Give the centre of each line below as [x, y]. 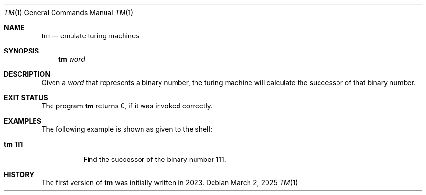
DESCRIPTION [27, 74]
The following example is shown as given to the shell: [127, 129]
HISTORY [19, 174]
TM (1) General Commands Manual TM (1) [69, 12]
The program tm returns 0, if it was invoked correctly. [127, 106]
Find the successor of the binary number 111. [155, 159]
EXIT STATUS [26, 97]
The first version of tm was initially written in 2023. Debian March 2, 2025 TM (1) [170, 183]
